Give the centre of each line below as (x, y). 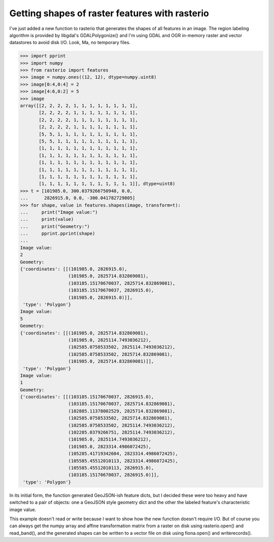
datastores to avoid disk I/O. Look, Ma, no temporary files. (70, 43)
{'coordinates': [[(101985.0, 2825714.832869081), (84, 333)
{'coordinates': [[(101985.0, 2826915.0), (74, 269)
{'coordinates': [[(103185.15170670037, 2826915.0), (87, 397)
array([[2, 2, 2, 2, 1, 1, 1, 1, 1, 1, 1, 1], (79, 106)
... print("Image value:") (59, 212)
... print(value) (47, 219)
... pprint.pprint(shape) (58, 234)
